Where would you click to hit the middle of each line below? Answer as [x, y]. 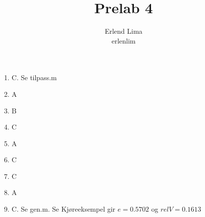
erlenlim [124, 40]
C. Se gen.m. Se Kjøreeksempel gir [64, 209]
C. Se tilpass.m [34, 77]
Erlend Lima [124, 31]
